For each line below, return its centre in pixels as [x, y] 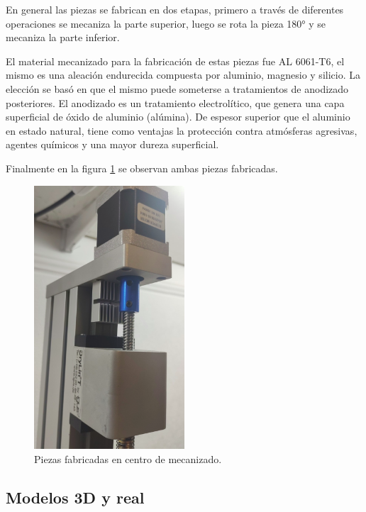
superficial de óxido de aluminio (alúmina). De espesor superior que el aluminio [178, 117]
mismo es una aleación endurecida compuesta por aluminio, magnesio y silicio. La [183, 75]
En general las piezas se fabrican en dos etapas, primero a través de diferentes [175, 9]
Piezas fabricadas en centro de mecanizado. [128, 458]
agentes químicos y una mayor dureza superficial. [112, 144]
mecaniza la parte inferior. [63, 37]
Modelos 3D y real [75, 497]
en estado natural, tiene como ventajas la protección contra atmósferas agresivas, [182, 130]
